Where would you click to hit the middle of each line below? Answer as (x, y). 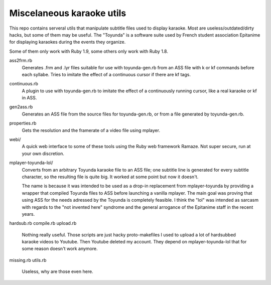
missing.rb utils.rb (28, 260)
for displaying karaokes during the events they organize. (67, 42)
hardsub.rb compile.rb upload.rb (43, 223)
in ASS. (29, 98)
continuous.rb (24, 84)
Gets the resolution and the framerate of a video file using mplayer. (91, 130)
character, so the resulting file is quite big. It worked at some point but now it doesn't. (110, 177)
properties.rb (23, 123)
